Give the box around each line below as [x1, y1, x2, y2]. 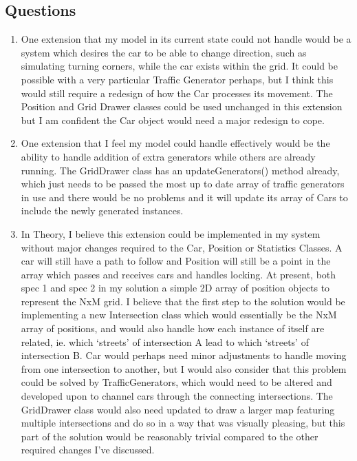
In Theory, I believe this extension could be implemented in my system [21, 226, 321, 240]
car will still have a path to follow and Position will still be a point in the [21, 254, 331, 268]
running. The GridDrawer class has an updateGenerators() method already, [21, 163, 340, 177]
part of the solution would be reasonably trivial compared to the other [21, 429, 318, 443]
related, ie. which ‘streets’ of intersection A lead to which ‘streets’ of [21, 334, 309, 349]
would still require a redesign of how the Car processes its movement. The [21, 85, 333, 100]
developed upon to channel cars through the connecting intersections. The [21, 389, 333, 403]
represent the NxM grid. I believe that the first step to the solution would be [21, 294, 345, 308]
